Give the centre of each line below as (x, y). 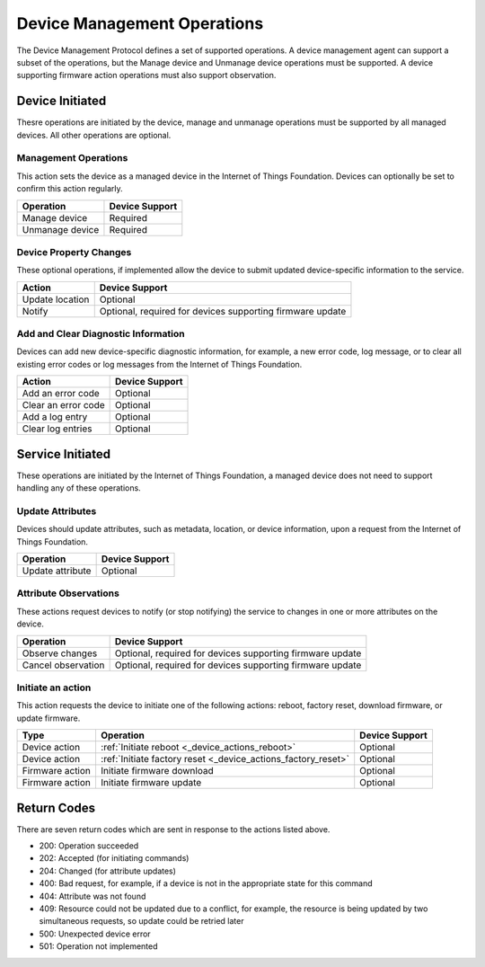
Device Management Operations (140, 23)
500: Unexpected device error (95, 934)
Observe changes (60, 653)
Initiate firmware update (151, 783)
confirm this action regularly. (70, 189)
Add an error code (61, 394)
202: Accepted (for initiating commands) (114, 858)
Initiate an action (54, 688)
